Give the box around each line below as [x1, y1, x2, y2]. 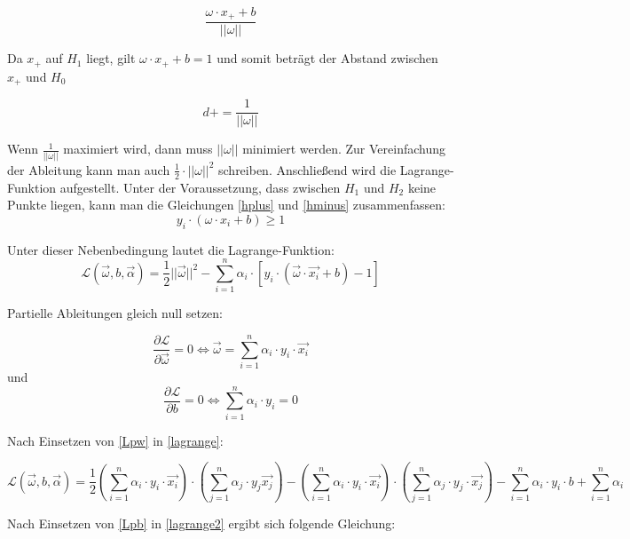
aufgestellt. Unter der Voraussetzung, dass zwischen [59, 178, 341, 196]
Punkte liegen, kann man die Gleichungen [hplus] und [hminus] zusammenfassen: [7, 195, 445, 214]
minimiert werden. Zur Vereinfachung [242, 139, 446, 158]
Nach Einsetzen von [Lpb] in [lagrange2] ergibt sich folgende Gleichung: [7, 514, 396, 533]
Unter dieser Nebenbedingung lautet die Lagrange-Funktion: [7, 240, 335, 258]
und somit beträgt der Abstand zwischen [217, 49, 438, 67]
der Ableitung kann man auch [7, 160, 170, 178]
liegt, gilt [86, 49, 136, 67]
